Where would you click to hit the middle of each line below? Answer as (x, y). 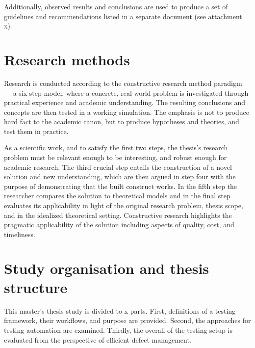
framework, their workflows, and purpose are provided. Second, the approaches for (127, 320)
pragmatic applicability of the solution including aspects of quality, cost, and (119, 225)
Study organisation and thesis (107, 268)
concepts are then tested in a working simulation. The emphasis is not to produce (127, 112)
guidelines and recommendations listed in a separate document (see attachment (123, 16)
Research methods (67, 59)
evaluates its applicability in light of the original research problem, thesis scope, (124, 205)
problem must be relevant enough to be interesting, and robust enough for (115, 157)
